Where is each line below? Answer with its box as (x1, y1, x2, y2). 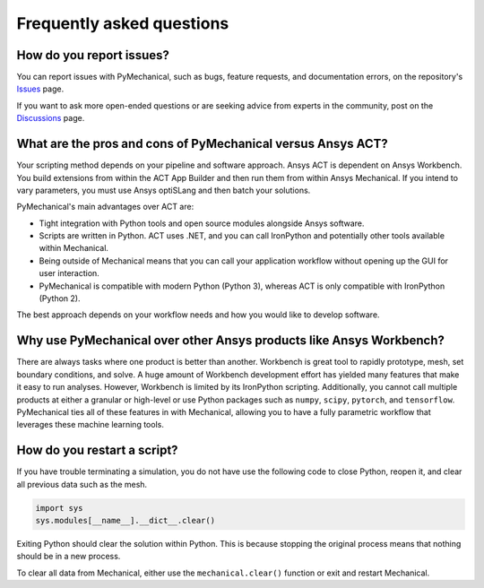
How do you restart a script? (16, 443, 178, 458)
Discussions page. (16, 113, 85, 124)
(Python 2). (39, 293, 81, 304)
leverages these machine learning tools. (16, 419, 165, 430)
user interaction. (39, 268, 100, 279)
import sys (35, 503, 83, 513)
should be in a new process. (16, 551, 121, 562)
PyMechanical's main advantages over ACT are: (16, 202, 194, 212)
